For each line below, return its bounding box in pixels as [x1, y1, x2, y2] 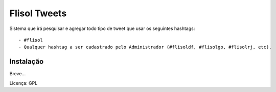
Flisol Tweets [9, 8, 67, 19]
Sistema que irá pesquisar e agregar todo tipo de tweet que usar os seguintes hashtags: [9, 25, 195, 32]
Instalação [9, 57, 44, 66]
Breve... [9, 71, 26, 77]
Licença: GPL [9, 80, 38, 86]
